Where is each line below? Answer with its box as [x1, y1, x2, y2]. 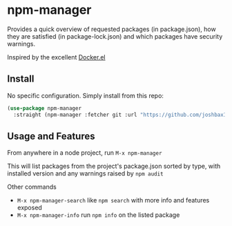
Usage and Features [7, 130, 95, 142]
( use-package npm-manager [7, 104, 81, 112]
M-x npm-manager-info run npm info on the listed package [17, 211, 180, 219]
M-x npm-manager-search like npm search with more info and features [17, 196, 210, 205]
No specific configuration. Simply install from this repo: [7, 91, 164, 100]
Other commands [7, 182, 57, 191]
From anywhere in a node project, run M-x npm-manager [7, 149, 162, 157]
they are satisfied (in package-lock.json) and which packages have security [7, 32, 223, 40]
